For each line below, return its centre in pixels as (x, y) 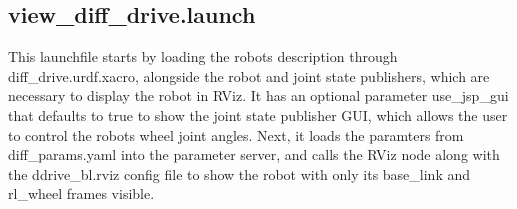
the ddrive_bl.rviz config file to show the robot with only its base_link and (239, 173)
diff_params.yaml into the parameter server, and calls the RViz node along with (254, 154)
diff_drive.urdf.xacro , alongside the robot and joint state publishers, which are (249, 75)
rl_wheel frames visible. (81, 193)
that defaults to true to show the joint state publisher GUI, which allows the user (258, 114)
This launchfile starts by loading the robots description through (203, 56)
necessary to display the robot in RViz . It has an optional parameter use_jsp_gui (258, 95)
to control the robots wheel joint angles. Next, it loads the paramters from (236, 134)
